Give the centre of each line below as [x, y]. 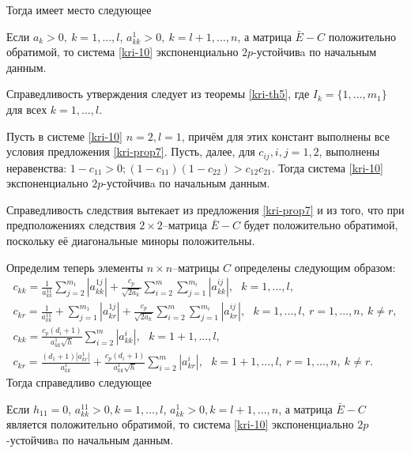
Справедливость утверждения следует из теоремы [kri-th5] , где [158, 94]
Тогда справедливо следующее [79, 382]
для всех [27, 109]
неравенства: [37, 167]
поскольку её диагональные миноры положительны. [131, 240]
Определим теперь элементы [75, 267]
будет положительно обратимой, [321, 225]
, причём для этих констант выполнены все [285, 136]
